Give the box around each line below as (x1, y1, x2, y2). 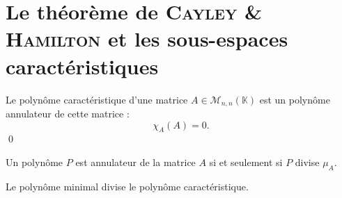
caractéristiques (6, 51, 159, 80)
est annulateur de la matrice (75, 154, 196, 169)
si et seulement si (209, 154, 283, 169)
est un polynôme (259, 92, 330, 106)
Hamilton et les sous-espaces (6, 24, 288, 53)
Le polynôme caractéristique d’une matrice (6, 92, 188, 106)
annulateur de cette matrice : (6, 106, 130, 120)
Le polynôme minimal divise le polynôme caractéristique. (6, 179, 249, 193)
